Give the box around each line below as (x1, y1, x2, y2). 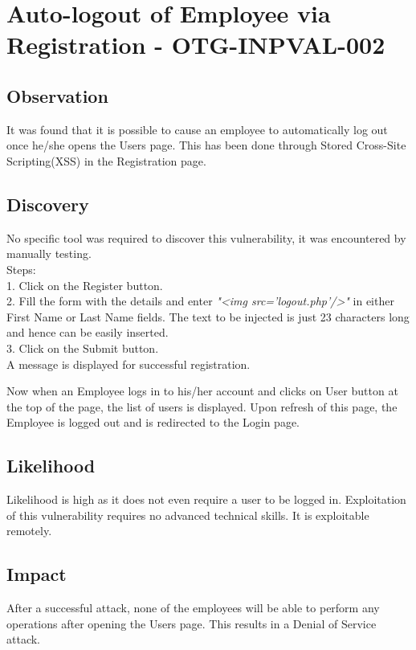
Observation (6, 83, 108, 108)
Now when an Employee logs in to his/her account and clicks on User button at (6, 382, 398, 399)
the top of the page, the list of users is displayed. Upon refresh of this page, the (6, 398, 398, 415)
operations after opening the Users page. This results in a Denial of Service (6, 615, 377, 632)
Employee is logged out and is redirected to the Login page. (6, 414, 300, 431)
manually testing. (6, 245, 92, 262)
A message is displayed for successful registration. (6, 355, 251, 372)
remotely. (6, 522, 52, 539)
